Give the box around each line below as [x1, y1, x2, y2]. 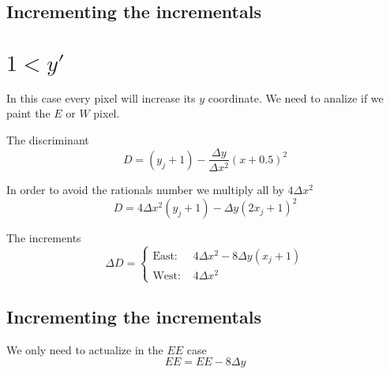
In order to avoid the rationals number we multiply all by [6, 181, 284, 197]
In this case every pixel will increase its [6, 89, 196, 106]
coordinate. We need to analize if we [208, 89, 384, 106]
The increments [6, 230, 81, 246]
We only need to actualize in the [6, 341, 163, 357]
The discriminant [6, 131, 89, 148]
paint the [6, 105, 51, 122]
